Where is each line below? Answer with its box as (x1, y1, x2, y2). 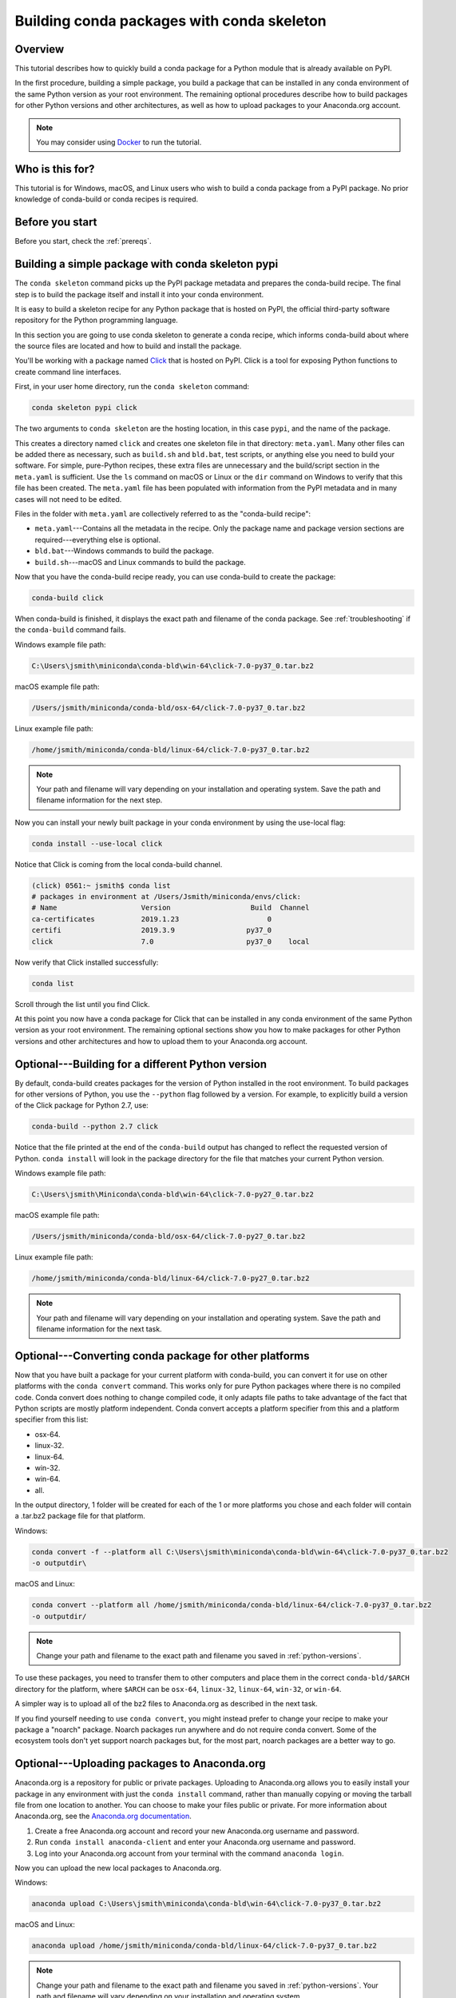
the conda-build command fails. (14, 625, 127, 635)
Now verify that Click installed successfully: (14, 957, 159, 967)
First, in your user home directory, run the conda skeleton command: (14, 382, 250, 392)
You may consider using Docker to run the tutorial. (36, 137, 202, 147)
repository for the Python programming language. (14, 316, 179, 325)
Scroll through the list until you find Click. (14, 999, 151, 1009)
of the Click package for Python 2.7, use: (14, 1100, 149, 1110)
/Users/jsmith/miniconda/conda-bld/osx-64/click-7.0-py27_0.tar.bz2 (31, 1232, 306, 1241)
